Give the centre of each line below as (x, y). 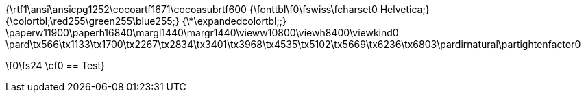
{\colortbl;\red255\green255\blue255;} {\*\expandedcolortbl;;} (146, 21)
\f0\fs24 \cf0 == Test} (56, 65)
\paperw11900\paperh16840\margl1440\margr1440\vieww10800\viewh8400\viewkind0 (202, 33)
